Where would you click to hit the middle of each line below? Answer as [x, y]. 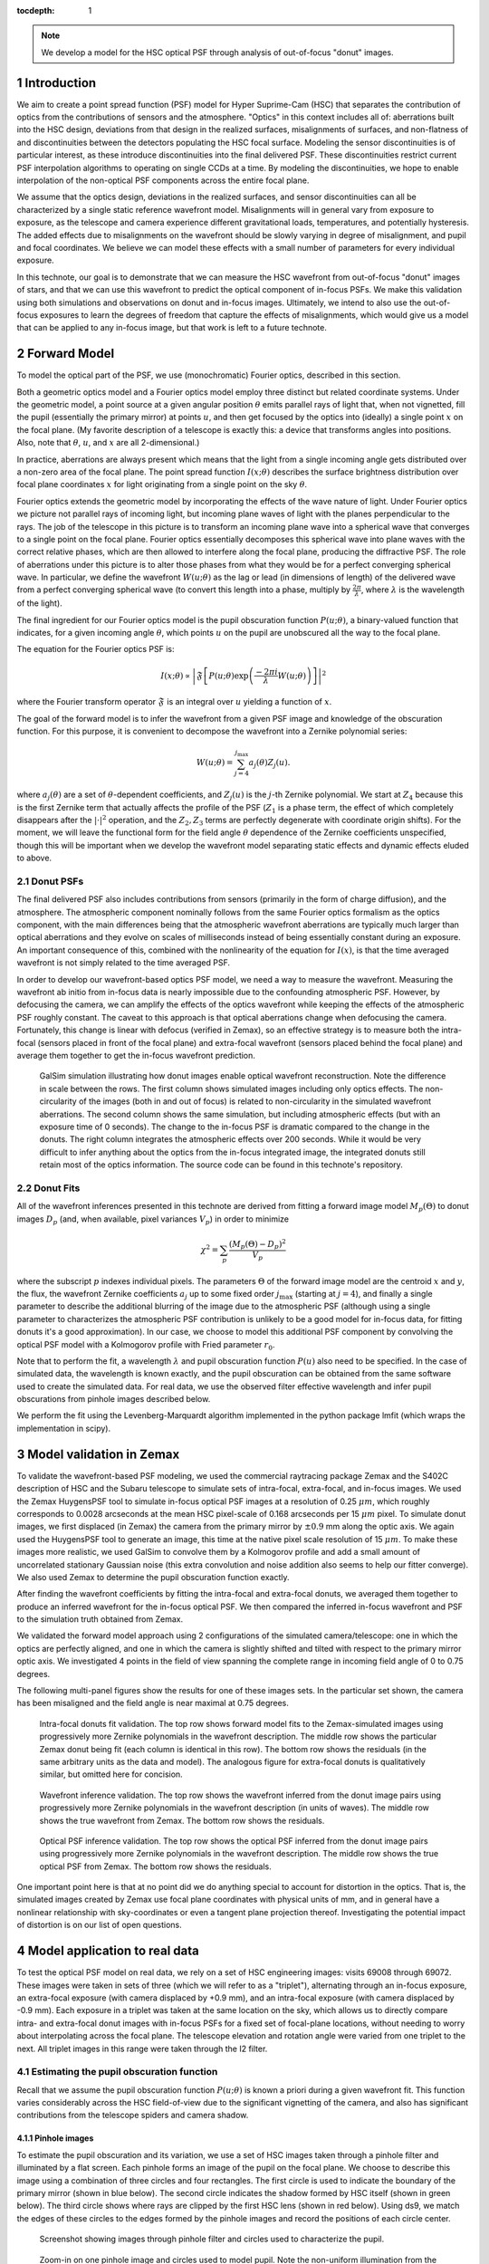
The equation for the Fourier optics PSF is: [96, 649]
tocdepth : [36, 10]
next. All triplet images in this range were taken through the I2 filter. [142, 2048]
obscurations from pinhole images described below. [114, 1399]
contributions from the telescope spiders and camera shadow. [133, 2115]
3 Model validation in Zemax [98, 1454]
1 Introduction [57, 83]
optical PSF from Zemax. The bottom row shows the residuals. [155, 1866]
